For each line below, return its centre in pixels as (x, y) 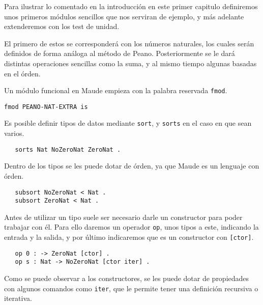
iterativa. (18, 298)
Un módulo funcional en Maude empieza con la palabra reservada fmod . (116, 90)
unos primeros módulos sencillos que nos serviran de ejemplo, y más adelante (124, 16)
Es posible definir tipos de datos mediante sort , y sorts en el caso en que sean (128, 123)
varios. (14, 133)
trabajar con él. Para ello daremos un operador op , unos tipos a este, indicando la (131, 227)
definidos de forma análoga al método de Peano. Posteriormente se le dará (120, 53)
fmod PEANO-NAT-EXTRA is (46, 107)
